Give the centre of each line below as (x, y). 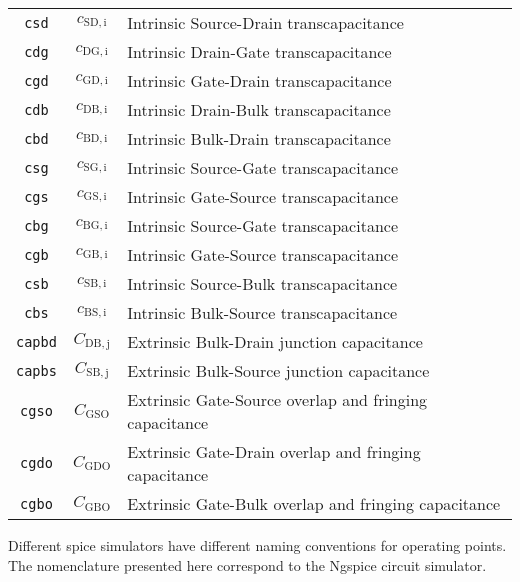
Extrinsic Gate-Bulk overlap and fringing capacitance (314, 503)
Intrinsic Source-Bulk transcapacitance (262, 283)
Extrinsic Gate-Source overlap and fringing (277, 399)
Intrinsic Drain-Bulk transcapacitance (259, 109)
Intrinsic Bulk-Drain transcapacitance (259, 138)
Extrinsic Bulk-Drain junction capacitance (275, 341)
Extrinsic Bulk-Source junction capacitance (278, 370)
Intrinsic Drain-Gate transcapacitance (259, 51)
